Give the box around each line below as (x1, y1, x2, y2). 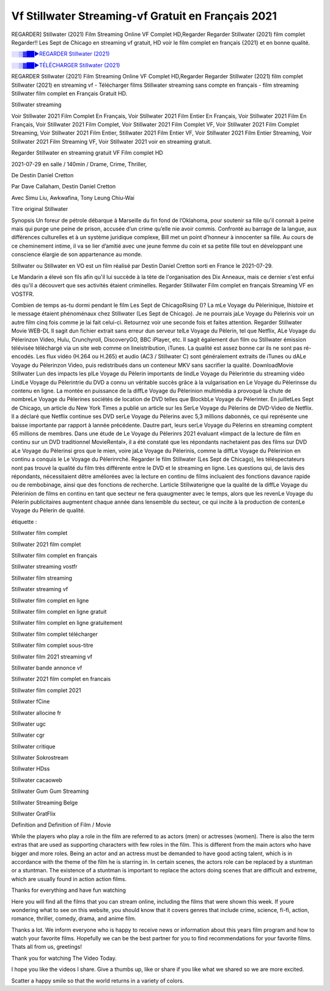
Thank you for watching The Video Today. (11, 954, 117, 962)
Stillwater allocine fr (11, 709, 62, 717)
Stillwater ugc (11, 720, 46, 728)
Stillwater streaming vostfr (11, 563, 78, 570)
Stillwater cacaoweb (11, 776, 62, 784)
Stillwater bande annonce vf (11, 664, 82, 671)
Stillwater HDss (11, 765, 50, 773)
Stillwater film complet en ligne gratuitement (11, 619, 123, 627)
